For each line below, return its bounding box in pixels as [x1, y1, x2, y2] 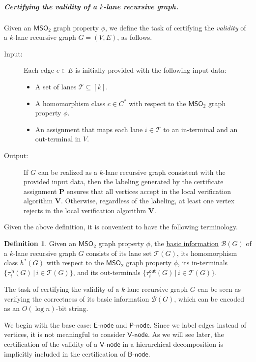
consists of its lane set [86, 248, 152, 258]
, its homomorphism [176, 248, 237, 258]
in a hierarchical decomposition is [122, 338, 224, 349]
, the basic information [150, 238, 219, 249]
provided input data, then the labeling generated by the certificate [24, 176, 224, 187]
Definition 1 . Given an [4, 238, 77, 249]
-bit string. [56, 303, 88, 313]
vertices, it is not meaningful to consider [4, 329, 125, 339]
